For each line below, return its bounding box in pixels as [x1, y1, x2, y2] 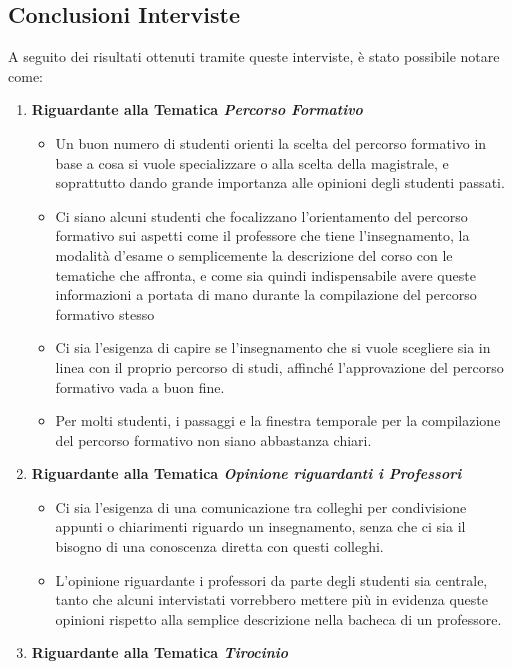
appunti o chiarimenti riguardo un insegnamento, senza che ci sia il [55, 516, 466, 537]
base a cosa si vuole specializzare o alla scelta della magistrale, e [55, 152, 449, 173]
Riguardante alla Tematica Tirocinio [31, 642, 289, 663]
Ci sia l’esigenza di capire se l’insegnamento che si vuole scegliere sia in [55, 337, 491, 358]
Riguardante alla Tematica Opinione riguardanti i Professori [31, 463, 462, 484]
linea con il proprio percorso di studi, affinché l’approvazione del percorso [55, 356, 504, 377]
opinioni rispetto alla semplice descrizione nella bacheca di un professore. [55, 608, 502, 629]
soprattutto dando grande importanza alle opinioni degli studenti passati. [55, 172, 505, 193]
